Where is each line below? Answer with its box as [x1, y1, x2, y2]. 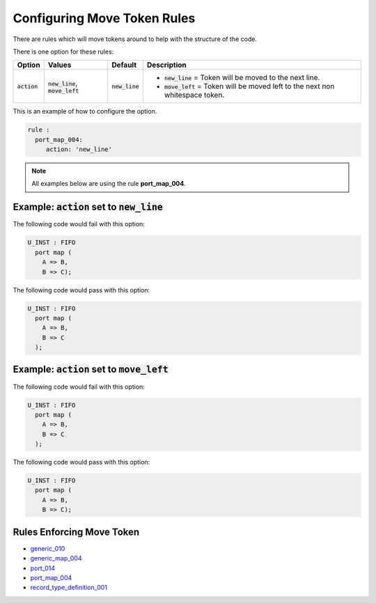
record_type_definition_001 [30, 584, 108, 592]
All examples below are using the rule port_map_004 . [31, 180, 186, 188]
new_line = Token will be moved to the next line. [164, 73, 320, 83]
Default [111, 60, 137, 70]
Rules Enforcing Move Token [13, 526, 140, 538]
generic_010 [30, 544, 65, 553]
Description [146, 60, 187, 70]
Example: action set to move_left [13, 363, 169, 375]
